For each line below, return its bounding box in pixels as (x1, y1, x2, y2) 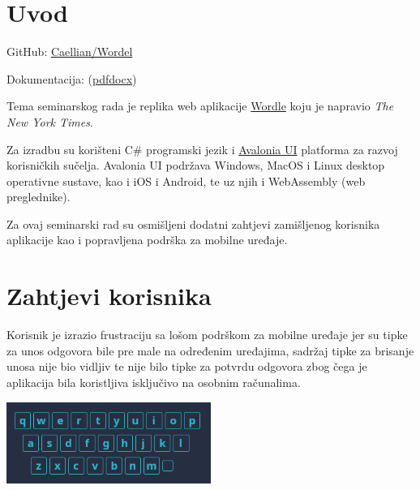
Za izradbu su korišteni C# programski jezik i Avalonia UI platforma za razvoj (6, 140, 398, 157)
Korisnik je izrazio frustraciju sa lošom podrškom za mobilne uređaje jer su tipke (6, 326, 408, 343)
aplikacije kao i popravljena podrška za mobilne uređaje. (6, 231, 288, 248)
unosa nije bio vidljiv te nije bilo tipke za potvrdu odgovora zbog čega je (6, 358, 367, 375)
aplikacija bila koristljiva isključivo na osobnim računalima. (6, 373, 301, 390)
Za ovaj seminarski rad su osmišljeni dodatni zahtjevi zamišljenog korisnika (6, 215, 380, 232)
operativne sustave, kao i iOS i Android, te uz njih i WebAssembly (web (6, 172, 366, 189)
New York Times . (6, 113, 93, 130)
